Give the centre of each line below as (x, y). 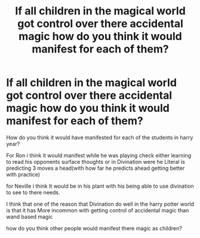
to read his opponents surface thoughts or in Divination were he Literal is (96, 161)
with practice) (23, 174)
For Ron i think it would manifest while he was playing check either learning (99, 155)
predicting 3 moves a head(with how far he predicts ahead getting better (96, 168)
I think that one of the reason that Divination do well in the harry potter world (100, 204)
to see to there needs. (33, 192)
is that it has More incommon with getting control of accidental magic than (98, 210)
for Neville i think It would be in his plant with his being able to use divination (100, 186)
